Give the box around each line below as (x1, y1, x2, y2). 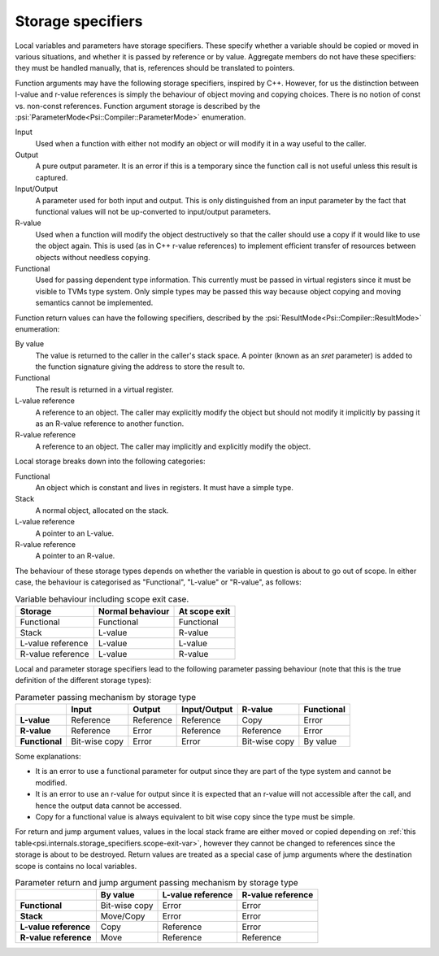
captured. (35, 172, 68, 182)
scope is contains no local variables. (15, 861, 137, 871)
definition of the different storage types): (15, 676, 152, 685)
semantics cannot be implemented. (35, 298, 154, 308)
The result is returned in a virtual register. (35, 385, 174, 394)
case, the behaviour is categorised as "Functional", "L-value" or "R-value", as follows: (15, 577, 302, 587)
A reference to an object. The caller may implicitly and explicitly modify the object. (35, 441, 311, 451)
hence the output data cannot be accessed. (35, 801, 182, 810)
